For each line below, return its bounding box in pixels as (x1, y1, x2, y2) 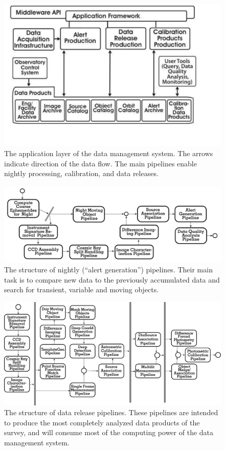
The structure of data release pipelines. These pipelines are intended (4, 407, 218, 418)
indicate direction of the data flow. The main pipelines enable (4, 158, 197, 168)
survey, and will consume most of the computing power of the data (4, 427, 214, 438)
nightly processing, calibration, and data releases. (4, 168, 159, 179)
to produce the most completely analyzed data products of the (4, 417, 200, 427)
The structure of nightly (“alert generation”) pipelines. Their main (4, 264, 213, 275)
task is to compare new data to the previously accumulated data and (4, 274, 220, 285)
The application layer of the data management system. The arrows (4, 148, 213, 159)
